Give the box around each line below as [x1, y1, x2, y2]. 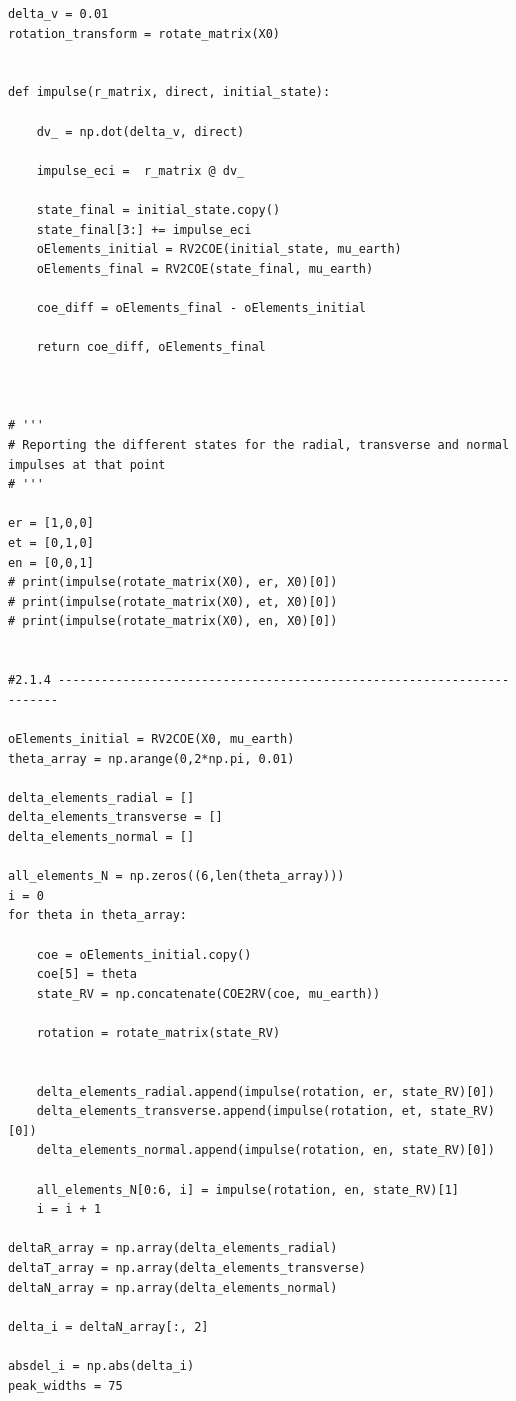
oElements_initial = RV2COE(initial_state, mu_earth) [36, 242, 402, 257]
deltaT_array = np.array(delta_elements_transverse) [8, 1261, 366, 1275]
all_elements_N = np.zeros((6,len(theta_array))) [8, 869, 345, 884]
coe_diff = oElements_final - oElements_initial [36, 300, 366, 315]
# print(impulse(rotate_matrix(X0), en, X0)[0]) [8, 614, 338, 629]
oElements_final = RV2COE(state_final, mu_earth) [36, 261, 374, 276]
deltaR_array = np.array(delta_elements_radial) [8, 1241, 338, 1256]
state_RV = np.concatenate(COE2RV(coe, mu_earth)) [36, 986, 381, 1001]
